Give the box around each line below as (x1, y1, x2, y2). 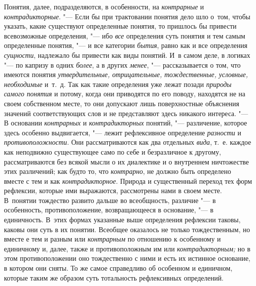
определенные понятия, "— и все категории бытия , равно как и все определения (4, 40, 248, 50)
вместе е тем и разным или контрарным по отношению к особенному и (4, 234, 221, 244)
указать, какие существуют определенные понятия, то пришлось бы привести (4, 21, 237, 31)
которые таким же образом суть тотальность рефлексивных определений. (4, 272, 224, 283)
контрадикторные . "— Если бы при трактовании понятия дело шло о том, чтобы (4, 11, 251, 21)
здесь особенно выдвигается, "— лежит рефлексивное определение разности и (4, 127, 241, 137)
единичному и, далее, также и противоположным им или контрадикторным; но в (4, 243, 251, 253)
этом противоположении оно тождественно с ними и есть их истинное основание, (4, 253, 251, 263)
